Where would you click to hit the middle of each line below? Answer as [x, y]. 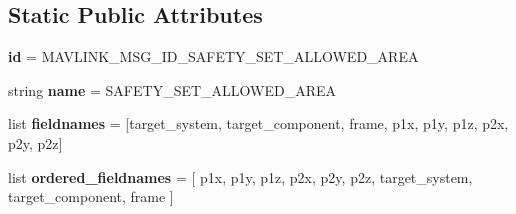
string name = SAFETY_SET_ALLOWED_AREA [172, 89]
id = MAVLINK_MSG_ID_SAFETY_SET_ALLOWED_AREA [213, 56]
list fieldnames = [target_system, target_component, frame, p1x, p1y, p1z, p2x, [258, 123]
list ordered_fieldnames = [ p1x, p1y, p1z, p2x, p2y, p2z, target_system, [240, 176]
